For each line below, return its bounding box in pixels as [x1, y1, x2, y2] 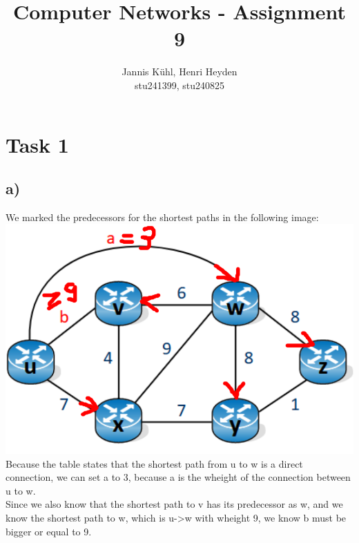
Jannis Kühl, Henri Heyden [122, 64, 237, 79]
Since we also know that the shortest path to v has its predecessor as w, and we [6, 497, 343, 511]
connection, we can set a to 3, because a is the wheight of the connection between [6, 470, 351, 484]
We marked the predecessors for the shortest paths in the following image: [6, 209, 319, 224]
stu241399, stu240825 [134, 77, 225, 92]
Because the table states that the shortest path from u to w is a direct [6, 456, 303, 470]
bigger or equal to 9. [6, 524, 92, 538]
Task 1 [6, 130, 69, 158]
